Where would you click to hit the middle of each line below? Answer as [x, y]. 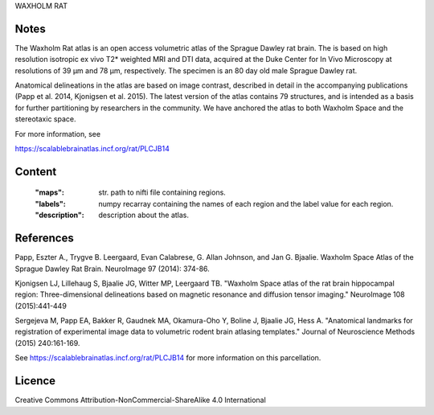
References [44, 238]
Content [36, 172]
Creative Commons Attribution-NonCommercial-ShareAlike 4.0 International [141, 400]
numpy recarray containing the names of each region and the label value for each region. [246, 203]
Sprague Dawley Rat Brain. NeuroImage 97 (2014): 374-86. [113, 269]
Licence [35, 381]
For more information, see [57, 134]
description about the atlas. [143, 215]
